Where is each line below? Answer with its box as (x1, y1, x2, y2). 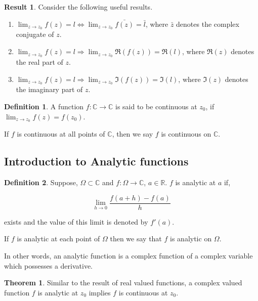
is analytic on (170, 233, 212, 244)
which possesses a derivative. (4, 260, 93, 271)
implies (89, 287, 111, 297)
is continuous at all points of (17, 128, 105, 139)
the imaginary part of (16, 84, 83, 95)
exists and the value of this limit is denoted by (4, 216, 148, 227)
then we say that (110, 233, 162, 244)
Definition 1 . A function (4, 101, 84, 111)
